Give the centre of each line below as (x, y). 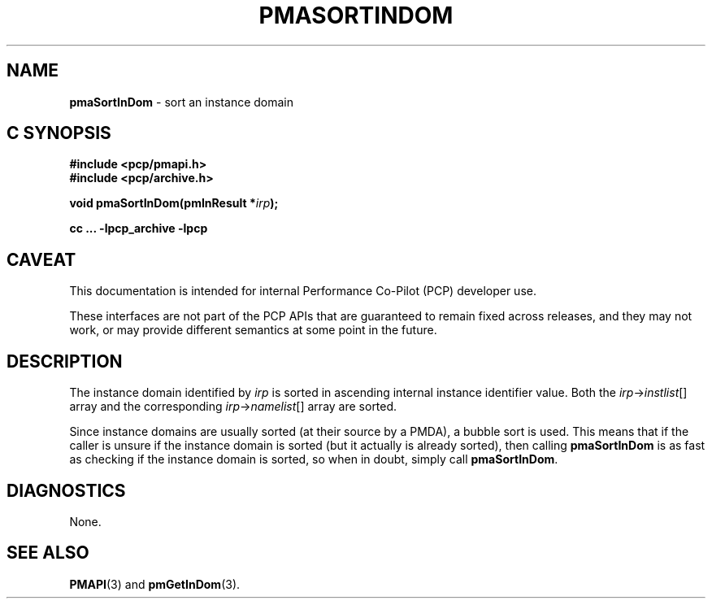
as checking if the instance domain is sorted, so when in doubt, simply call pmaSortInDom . (314, 459)
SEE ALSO (48, 553)
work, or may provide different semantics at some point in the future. (253, 330)
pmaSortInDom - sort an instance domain (182, 102)
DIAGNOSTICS (66, 490)
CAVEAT (41, 259)
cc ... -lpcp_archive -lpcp (139, 229)
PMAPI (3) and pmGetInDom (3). (155, 584)
